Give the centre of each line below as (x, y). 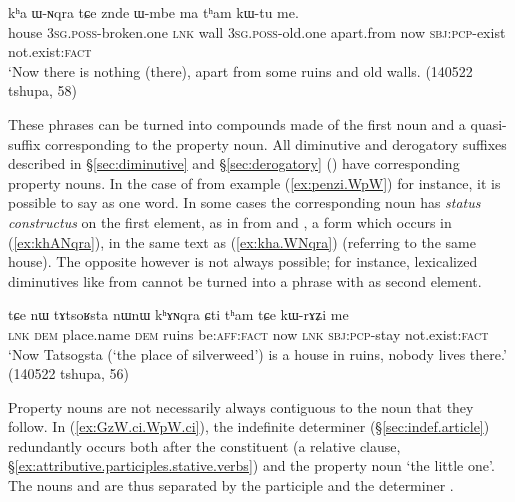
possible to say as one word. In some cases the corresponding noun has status (244, 202)
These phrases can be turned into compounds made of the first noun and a (237, 123)
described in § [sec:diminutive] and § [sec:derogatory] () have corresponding (234, 163)
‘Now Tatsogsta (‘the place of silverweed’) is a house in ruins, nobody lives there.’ (257, 353)
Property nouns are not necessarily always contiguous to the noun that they (241, 406)
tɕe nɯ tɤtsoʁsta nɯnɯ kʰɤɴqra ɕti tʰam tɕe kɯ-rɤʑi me (178, 314)
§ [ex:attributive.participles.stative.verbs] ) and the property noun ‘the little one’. (251, 465)
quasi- (488, 123)
